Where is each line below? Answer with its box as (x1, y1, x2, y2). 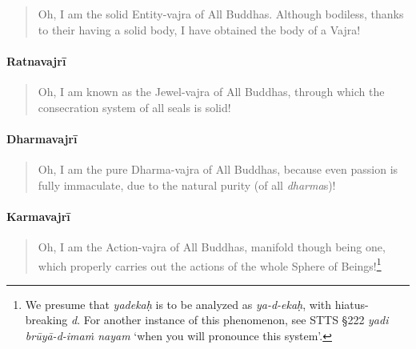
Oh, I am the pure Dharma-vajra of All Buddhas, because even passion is (38, 160, 398, 177)
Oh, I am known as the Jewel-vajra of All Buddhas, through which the (38, 82, 385, 99)
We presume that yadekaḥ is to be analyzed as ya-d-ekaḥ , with (25, 295, 332, 312)
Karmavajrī (6, 207, 70, 224)
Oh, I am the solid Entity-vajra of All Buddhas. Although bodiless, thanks (38, 6, 404, 22)
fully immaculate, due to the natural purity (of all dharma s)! (38, 176, 336, 193)
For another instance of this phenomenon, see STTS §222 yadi (83, 311, 389, 328)
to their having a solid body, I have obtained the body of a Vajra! (38, 21, 361, 38)
